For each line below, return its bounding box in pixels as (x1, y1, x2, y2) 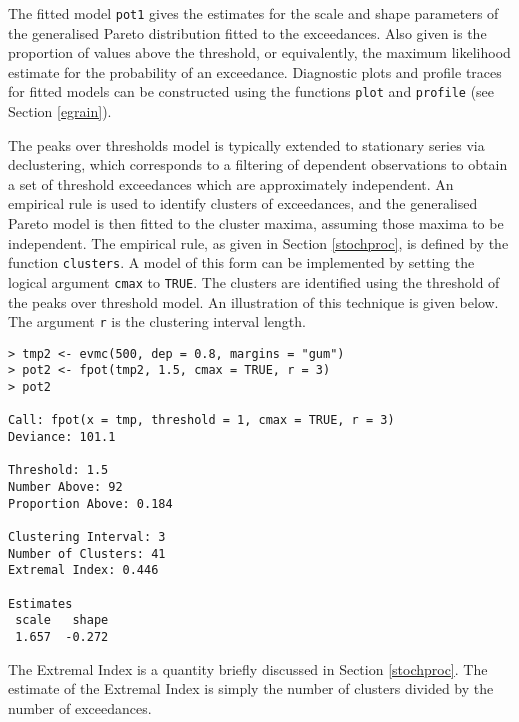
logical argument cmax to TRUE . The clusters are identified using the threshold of (8, 271, 500, 292)
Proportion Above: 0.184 (8, 496, 173, 511)
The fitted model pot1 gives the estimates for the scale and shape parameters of (8, 3, 499, 23)
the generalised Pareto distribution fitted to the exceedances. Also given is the (8, 22, 487, 43)
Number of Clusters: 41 (8, 546, 166, 561)
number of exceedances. (8, 697, 152, 718)
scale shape (15, 613, 109, 628)
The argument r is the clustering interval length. (8, 311, 306, 332)
